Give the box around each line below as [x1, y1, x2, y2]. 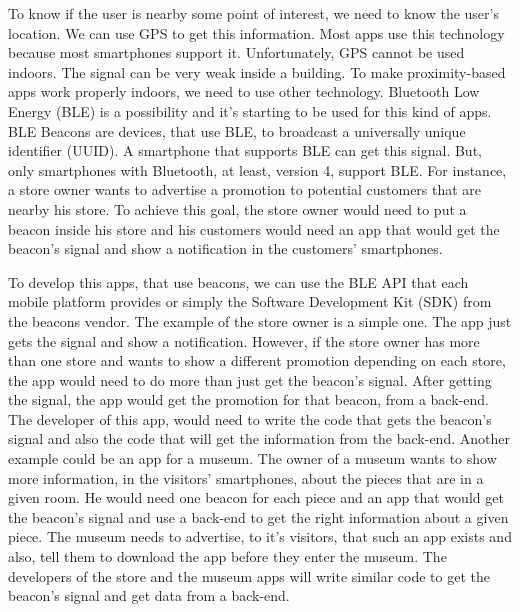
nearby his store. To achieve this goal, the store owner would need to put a [8, 198, 467, 219]
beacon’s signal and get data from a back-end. [8, 585, 290, 606]
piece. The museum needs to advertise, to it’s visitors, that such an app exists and [8, 526, 512, 547]
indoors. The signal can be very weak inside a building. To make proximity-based [8, 61, 506, 82]
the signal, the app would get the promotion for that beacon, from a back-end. [8, 389, 489, 410]
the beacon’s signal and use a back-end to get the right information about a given [8, 506, 509, 527]
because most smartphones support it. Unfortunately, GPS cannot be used [8, 42, 465, 63]
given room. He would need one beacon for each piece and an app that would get [8, 487, 504, 508]
